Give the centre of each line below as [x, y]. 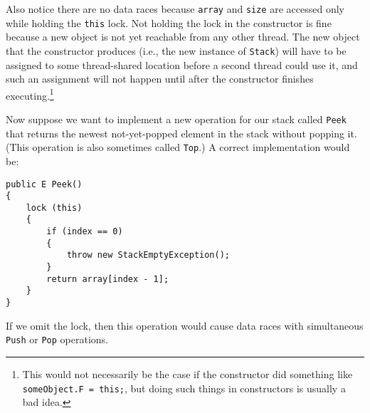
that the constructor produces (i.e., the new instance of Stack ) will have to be [176, 50]
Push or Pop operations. [57, 339]
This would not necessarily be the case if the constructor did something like [187, 373]
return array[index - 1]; [108, 279]
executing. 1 [30, 94]
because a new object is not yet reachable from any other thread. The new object [183, 37]
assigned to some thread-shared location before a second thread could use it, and [182, 64]
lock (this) [54, 208]
